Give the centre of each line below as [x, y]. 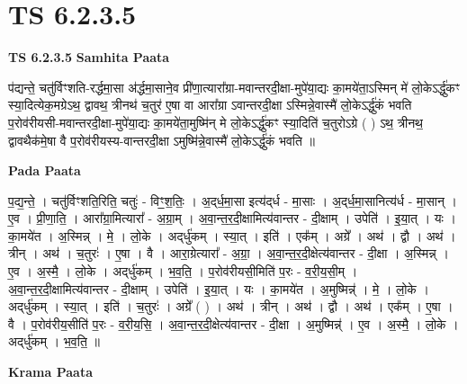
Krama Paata [50, 372]
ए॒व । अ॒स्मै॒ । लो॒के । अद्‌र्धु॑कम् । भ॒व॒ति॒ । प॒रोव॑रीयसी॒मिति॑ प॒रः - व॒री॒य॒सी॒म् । [183, 271]
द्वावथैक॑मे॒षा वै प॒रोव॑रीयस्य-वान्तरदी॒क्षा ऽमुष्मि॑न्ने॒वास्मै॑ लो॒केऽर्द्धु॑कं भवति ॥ [162, 140]
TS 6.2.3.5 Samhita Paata [89, 57]
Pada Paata [45, 170]
